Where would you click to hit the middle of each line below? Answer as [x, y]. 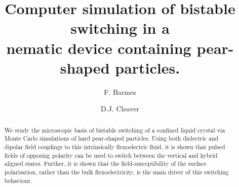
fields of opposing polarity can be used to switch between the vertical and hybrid [111, 155]
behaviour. [18, 180]
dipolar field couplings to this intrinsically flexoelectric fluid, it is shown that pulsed [115, 146]
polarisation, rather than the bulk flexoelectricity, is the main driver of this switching [116, 172]
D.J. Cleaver [120, 109]
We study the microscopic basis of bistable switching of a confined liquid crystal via [115, 130]
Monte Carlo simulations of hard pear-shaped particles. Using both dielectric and [111, 138]
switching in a [120, 28]
